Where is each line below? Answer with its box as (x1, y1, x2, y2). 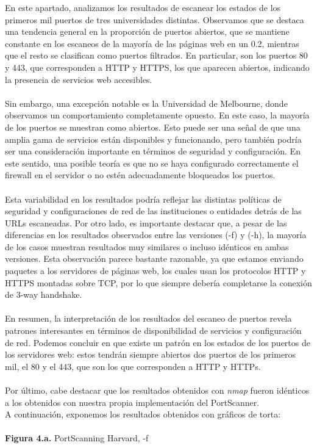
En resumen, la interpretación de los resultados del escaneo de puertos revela (5, 312, 292, 325)
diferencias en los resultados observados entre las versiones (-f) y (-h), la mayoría (5, 228, 307, 241)
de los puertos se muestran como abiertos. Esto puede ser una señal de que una (5, 120, 301, 133)
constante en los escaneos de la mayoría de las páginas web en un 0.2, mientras (5, 37, 299, 49)
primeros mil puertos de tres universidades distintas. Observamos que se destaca (5, 13, 304, 26)
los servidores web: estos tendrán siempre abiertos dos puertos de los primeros (5, 348, 296, 361)
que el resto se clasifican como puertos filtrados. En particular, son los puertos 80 (5, 49, 308, 62)
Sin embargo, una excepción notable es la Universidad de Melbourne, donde (5, 96, 288, 109)
